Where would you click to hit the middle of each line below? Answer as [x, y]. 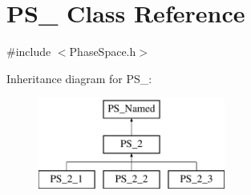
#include [29, 52]
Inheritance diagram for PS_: [79, 78]
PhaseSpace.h [103, 52]
